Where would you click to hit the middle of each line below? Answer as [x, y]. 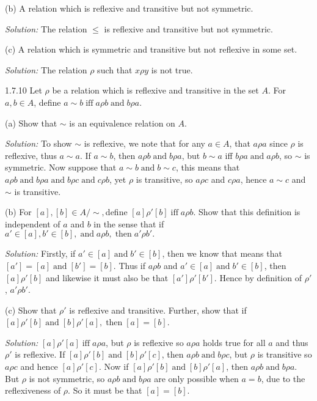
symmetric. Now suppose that [61, 167]
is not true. [172, 69]
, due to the [283, 378]
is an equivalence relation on [122, 123]
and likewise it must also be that [107, 277]
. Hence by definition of [258, 277]
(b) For [18, 212]
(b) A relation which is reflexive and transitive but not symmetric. [129, 8]
